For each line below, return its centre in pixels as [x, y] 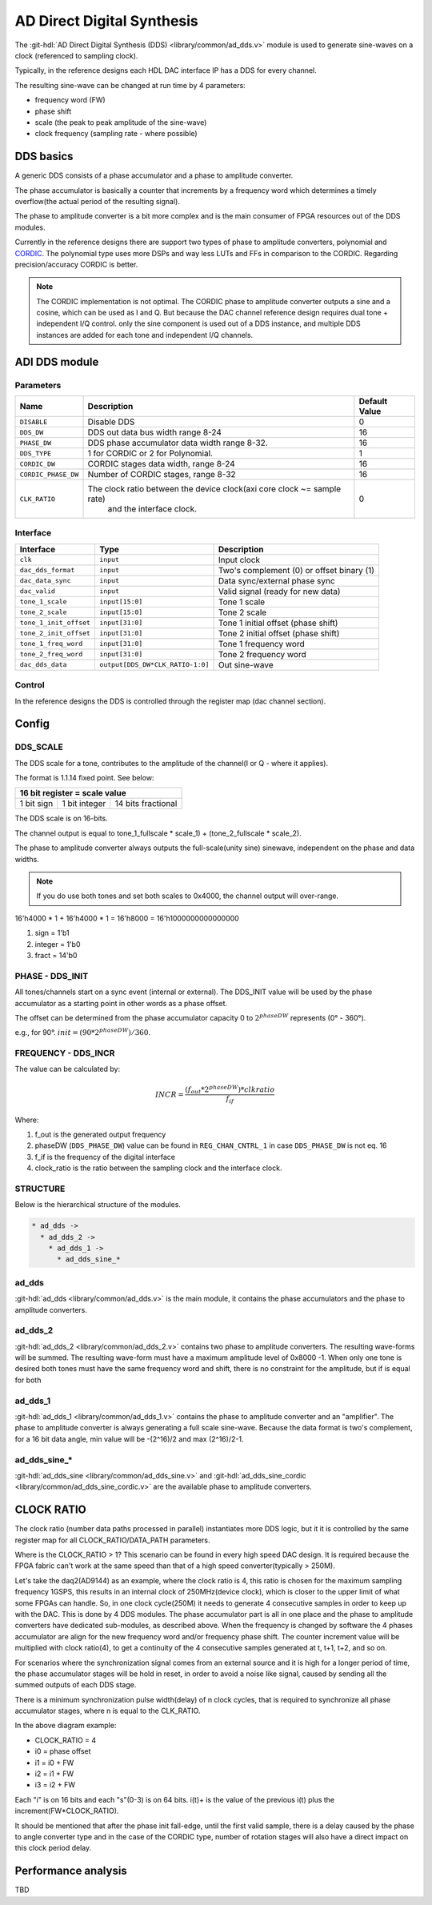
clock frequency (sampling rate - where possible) [116, 134]
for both [28, 1380]
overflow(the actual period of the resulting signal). [97, 201]
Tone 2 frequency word [262, 654]
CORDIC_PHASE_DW [49, 474]
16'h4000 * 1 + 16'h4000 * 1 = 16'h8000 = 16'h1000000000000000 [127, 918]
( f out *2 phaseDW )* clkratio [230, 1089]
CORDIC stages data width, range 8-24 [161, 464]
